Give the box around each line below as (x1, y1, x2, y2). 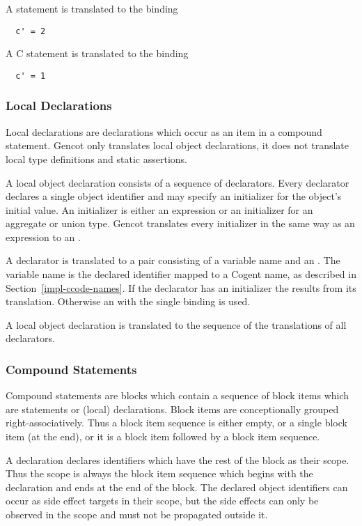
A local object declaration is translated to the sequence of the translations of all (6, 317, 347, 332)
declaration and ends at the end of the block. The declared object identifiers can (6, 479, 348, 494)
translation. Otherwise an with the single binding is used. (6, 294, 251, 309)
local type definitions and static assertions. (6, 151, 187, 166)
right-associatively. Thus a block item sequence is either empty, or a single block (6, 415, 347, 430)
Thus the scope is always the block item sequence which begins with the (6, 466, 313, 481)
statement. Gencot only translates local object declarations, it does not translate (6, 138, 349, 153)
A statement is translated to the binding (6, 1, 178, 15)
